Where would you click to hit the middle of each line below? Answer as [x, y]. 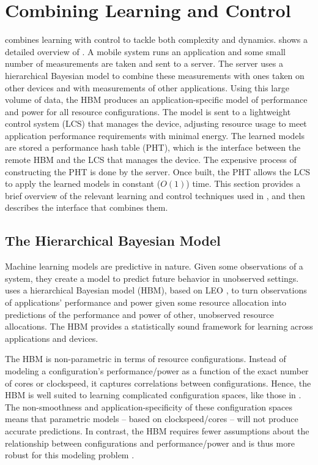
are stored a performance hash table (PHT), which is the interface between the [153, 147]
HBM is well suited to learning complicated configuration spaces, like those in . [153, 395]
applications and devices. [52, 338]
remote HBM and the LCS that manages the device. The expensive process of [151, 160]
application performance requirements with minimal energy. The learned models [155, 135]
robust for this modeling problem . [70, 455]
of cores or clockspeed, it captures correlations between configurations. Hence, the [158, 383]
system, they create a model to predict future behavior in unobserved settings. [152, 278]
